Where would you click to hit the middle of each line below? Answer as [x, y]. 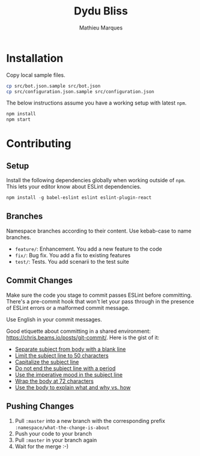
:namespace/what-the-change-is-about [62, 428]
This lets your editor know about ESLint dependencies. [74, 187]
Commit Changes [40, 281]
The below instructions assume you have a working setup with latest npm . [96, 103]
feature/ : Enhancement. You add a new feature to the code [88, 249]
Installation [35, 58]
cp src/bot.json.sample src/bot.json [53, 86]
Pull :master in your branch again [56, 440]
